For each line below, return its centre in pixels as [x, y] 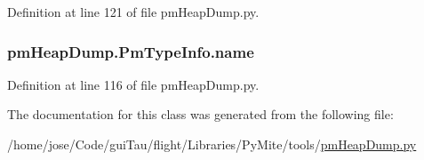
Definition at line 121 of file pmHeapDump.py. [133, 12]
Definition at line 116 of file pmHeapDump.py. [133, 84]
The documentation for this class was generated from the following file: [200, 114]
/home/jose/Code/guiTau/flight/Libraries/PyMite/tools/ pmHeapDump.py [212, 144]
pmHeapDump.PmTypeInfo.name [131, 51]
